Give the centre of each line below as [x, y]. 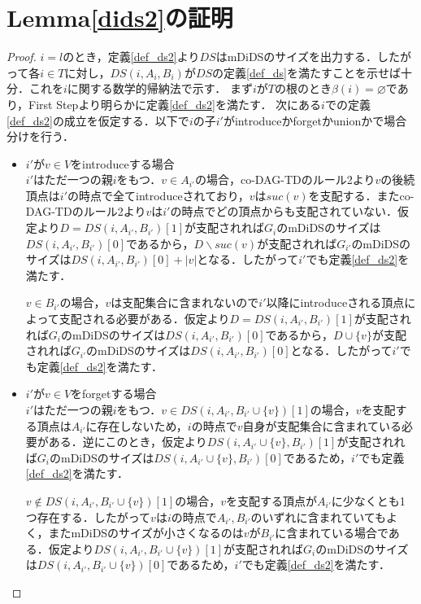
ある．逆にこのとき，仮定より [128, 442]
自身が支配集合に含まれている [322, 425]
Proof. [22, 57]
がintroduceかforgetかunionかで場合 [315, 120]
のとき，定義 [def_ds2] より [131, 57]
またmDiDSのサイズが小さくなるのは [146, 533]
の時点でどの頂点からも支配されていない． [284, 211]
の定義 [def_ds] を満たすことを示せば [306, 72]
